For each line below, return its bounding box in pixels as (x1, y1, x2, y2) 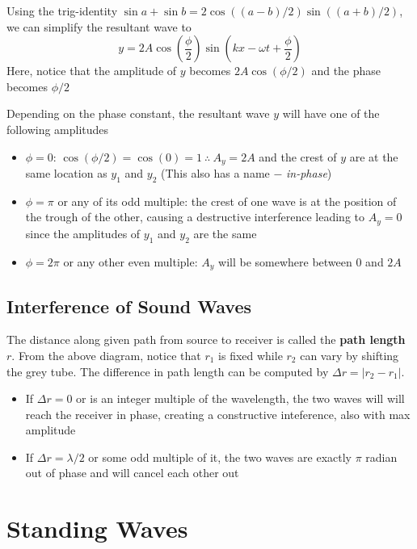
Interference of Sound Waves (6, 293, 252, 318)
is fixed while (218, 346, 283, 363)
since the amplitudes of (25, 224, 141, 241)
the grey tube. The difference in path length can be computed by (6, 363, 329, 379)
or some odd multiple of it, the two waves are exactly (88, 448, 352, 465)
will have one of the (282, 105, 380, 122)
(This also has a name (161, 165, 270, 182)
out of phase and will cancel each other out (25, 464, 239, 481)
